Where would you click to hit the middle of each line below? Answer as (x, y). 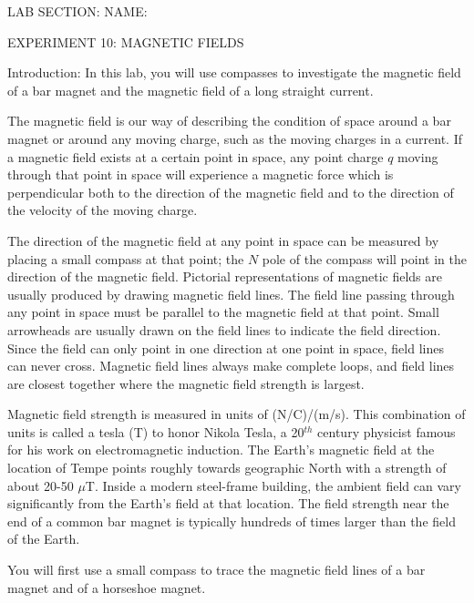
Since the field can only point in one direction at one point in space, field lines (226, 347)
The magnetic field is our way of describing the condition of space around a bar (229, 121)
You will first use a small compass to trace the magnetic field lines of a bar (216, 570)
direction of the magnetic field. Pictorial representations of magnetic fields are (225, 276)
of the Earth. (44, 539)
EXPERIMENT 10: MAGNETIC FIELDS (126, 41)
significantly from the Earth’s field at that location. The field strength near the (228, 503)
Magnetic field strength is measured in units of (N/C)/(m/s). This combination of (237, 414)
